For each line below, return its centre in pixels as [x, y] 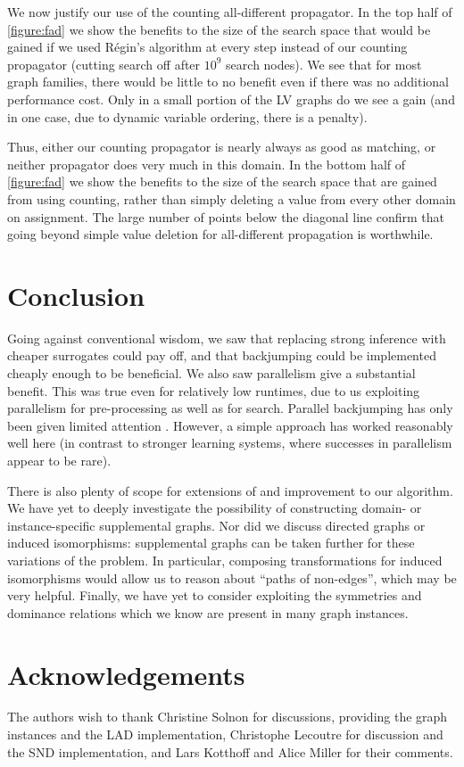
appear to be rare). [59, 460]
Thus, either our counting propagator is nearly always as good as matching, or [222, 147]
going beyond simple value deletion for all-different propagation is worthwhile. [220, 234]
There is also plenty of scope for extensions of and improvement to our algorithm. [230, 490]
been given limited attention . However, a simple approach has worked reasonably [230, 425]
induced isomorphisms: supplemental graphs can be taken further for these [211, 543]
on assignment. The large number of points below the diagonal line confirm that [226, 216]
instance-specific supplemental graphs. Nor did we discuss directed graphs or [216, 525]
